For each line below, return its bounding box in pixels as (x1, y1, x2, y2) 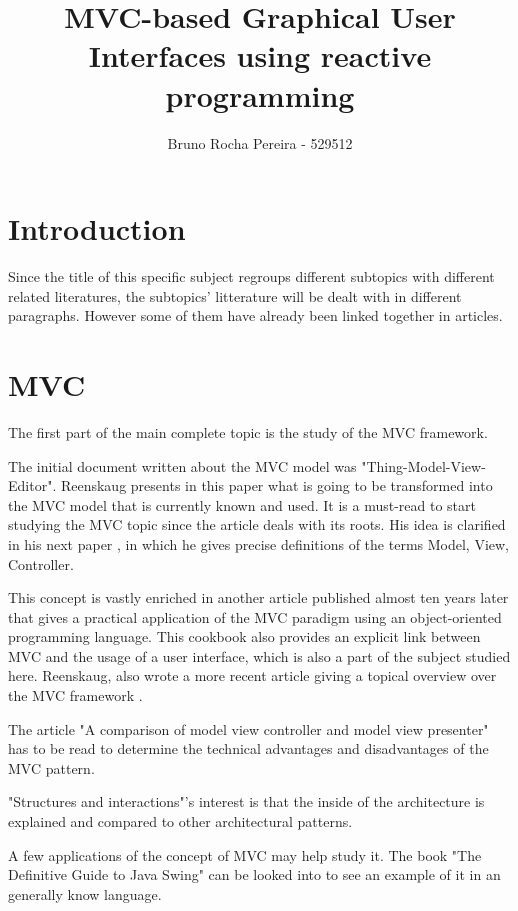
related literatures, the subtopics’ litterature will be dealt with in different (8, 285, 462, 306)
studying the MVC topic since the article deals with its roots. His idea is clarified (8, 514, 506, 535)
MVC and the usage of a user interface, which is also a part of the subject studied (8, 645, 511, 666)
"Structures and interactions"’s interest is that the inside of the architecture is (8, 791, 485, 812)
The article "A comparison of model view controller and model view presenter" (8, 718, 489, 739)
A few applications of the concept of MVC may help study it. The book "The (8, 844, 482, 865)
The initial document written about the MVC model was (8, 455, 357, 476)
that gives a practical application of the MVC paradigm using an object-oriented (8, 606, 502, 627)
